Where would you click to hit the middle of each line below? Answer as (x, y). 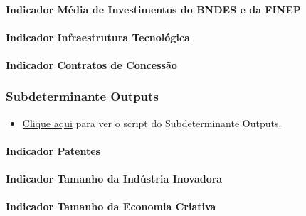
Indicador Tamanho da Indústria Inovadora (114, 179)
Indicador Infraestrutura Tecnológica (98, 37)
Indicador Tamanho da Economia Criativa (111, 206)
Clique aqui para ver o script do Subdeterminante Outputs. (152, 123)
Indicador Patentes (53, 150)
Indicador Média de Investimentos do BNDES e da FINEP (153, 9)
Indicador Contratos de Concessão (91, 64)
